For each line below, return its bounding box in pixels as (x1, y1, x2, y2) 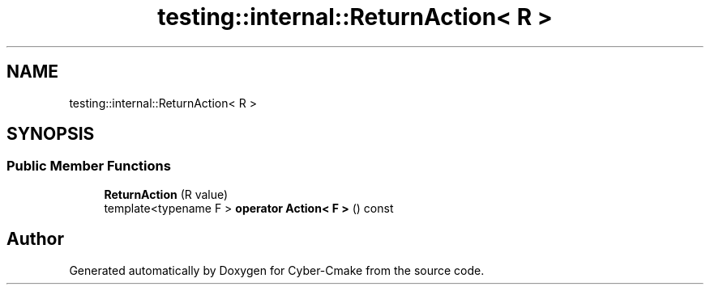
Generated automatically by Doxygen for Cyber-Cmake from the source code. (69, 263, 485, 277)
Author (6, 229, 64, 250)
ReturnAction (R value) (104, 187, 229, 201)
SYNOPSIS (6, 124, 95, 145)
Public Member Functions (6, 158, 171, 175)
